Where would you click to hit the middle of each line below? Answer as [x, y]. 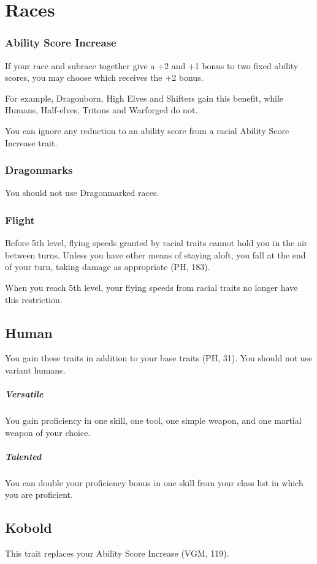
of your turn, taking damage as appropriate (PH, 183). [108, 267]
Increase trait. [31, 142]
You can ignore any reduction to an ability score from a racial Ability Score [147, 130]
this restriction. [34, 299]
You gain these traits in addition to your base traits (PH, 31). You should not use [159, 358]
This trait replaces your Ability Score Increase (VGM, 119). [117, 553]
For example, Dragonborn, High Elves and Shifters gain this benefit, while [144, 98]
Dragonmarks [39, 170]
